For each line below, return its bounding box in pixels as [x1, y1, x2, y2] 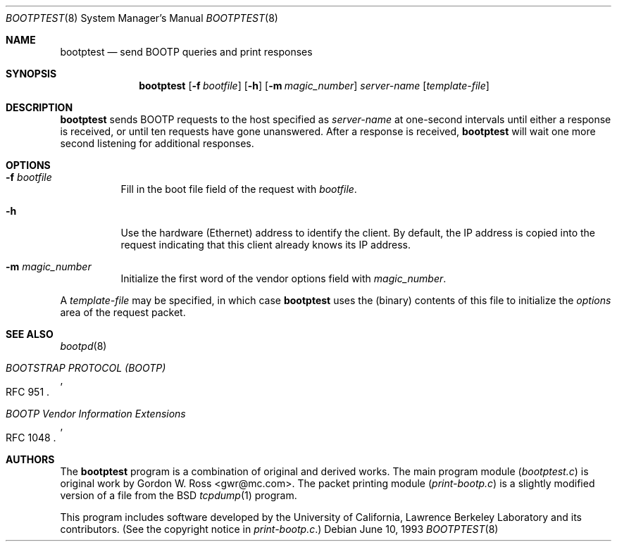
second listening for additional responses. [60, 137, 254, 149]
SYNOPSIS [6, 68, 57, 80]
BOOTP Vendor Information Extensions [6, 408, 186, 420]
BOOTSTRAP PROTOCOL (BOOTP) [6, 362, 166, 374]
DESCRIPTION [6, 101, 73, 113]
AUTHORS [6, 453, 55, 465]
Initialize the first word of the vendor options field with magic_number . [120, 272, 447, 284]
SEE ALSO [6, 328, 54, 340]
